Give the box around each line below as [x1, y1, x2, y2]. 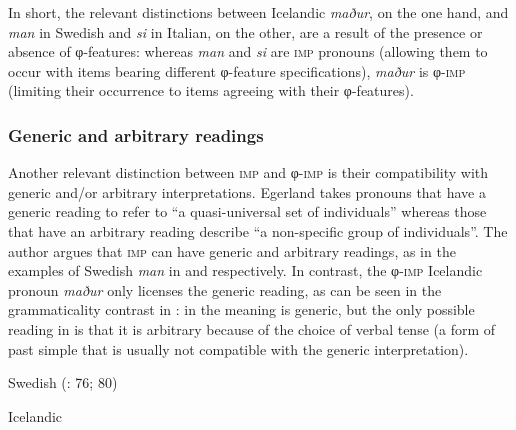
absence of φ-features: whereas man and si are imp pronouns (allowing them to [8, 41, 488, 62]
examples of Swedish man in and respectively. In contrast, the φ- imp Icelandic [8, 260, 483, 281]
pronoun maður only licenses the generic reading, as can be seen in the [8, 279, 442, 300]
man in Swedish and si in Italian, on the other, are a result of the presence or [8, 21, 483, 42]
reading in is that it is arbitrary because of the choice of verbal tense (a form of [8, 318, 496, 339]
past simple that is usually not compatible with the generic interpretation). [8, 338, 469, 359]
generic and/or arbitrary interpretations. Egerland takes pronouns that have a [8, 181, 487, 202]
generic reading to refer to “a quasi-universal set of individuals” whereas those [8, 201, 487, 222]
